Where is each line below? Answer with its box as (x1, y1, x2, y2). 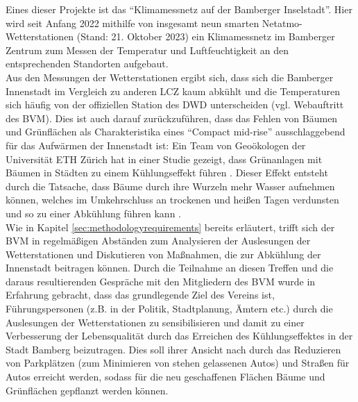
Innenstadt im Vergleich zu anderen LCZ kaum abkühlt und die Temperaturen (6, 83, 340, 98)
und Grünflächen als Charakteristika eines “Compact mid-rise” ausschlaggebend (6, 124, 346, 139)
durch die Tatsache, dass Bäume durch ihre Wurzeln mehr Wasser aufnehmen (6, 178, 335, 193)
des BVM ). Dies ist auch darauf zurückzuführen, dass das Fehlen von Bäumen (6, 110, 338, 125)
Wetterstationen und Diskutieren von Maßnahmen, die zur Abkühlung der (6, 246, 321, 261)
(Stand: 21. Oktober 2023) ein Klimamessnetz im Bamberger (76, 29, 335, 44)
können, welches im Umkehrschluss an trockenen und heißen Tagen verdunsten (6, 192, 339, 207)
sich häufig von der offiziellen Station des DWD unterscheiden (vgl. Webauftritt (6, 97, 344, 112)
